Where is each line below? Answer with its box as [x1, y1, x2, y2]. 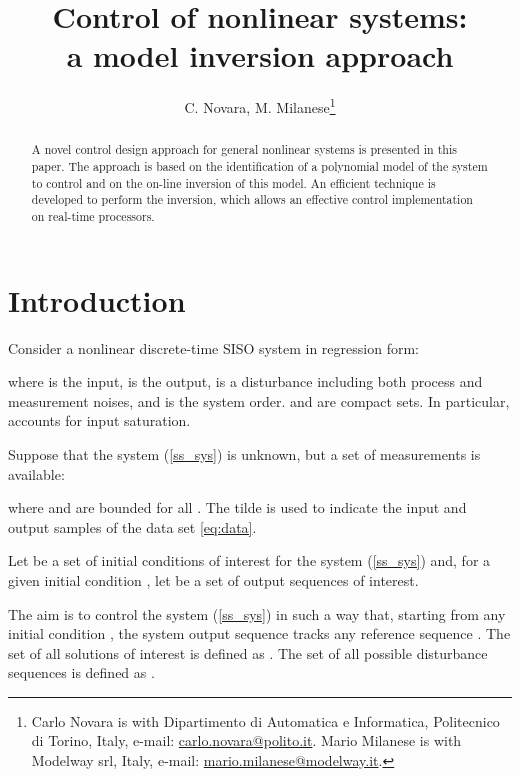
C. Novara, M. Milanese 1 [184, 94, 336, 117]
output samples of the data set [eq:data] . [8, 516, 257, 537]
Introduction [8, 279, 186, 320]
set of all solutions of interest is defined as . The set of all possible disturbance [8, 642, 488, 663]
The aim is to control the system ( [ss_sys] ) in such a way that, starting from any [8, 603, 506, 624]
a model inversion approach [66, 35, 454, 76]
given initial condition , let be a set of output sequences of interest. [8, 569, 419, 590]
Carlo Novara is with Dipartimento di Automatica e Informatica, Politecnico [31, 710, 500, 731]
